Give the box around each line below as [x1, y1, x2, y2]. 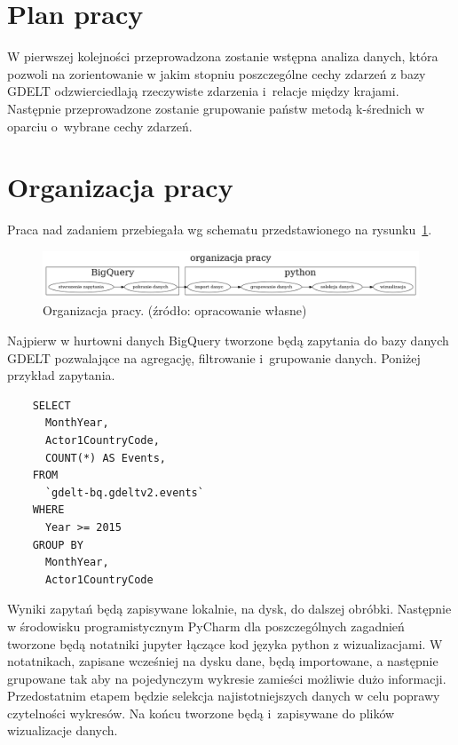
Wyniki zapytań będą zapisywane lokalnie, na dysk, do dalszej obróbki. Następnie [7, 599, 452, 618]
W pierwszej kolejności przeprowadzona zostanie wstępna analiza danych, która [7, 47, 438, 66]
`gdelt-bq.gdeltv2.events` [44, 486, 204, 499]
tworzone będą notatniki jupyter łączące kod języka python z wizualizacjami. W [7, 634, 443, 653]
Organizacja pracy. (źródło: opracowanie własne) [43, 301, 307, 320]
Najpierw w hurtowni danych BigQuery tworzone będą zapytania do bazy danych [7, 331, 449, 349]
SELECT [32, 399, 71, 412]
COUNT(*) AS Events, [44, 451, 166, 464]
